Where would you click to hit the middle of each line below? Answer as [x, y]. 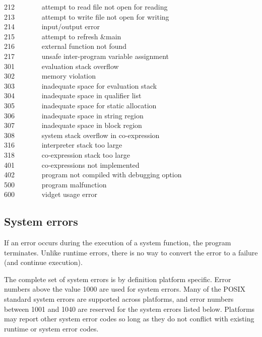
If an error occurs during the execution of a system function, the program [118, 243]
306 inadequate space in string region [74, 115]
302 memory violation [50, 76]
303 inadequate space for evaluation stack [81, 85]
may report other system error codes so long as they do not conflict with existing [129, 319]
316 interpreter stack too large [63, 145]
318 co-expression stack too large [67, 154]
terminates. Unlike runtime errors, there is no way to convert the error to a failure [131, 252]
